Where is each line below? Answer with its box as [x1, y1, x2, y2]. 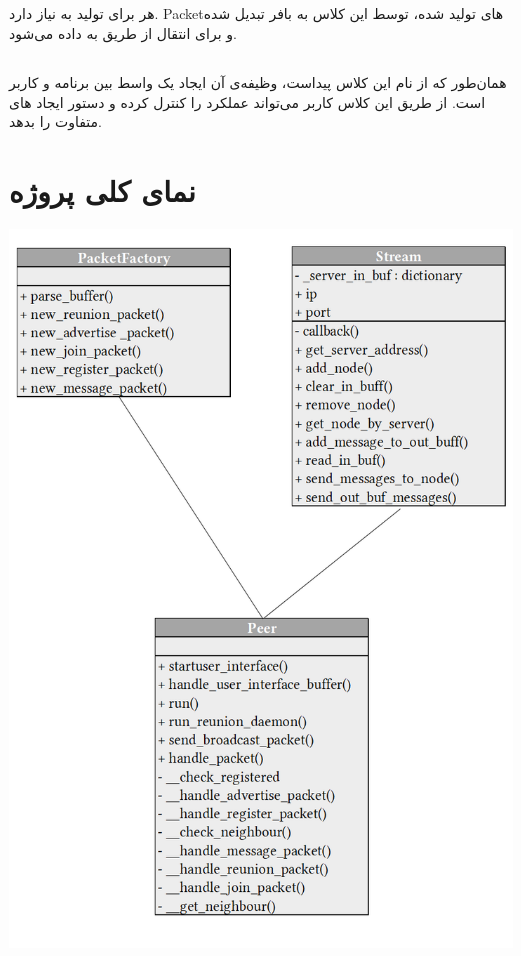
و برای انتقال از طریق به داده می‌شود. [9, 22, 237, 43]
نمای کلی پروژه [9, 169, 196, 210]
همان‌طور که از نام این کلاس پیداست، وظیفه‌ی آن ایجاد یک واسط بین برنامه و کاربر [9, 71, 507, 92]
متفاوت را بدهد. [9, 111, 102, 132]
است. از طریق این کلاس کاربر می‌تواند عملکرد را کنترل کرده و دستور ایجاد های [9, 91, 486, 112]
